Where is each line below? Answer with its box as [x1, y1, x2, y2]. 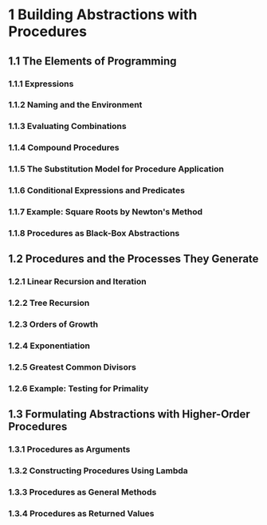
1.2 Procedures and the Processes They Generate [8, 253, 259, 266]
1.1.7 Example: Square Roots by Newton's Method [8, 206, 203, 217]
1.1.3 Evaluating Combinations [8, 121, 127, 132]
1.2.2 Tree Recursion [8, 297, 90, 308]
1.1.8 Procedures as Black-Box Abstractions [8, 227, 180, 238]
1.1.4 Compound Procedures [8, 142, 120, 153]
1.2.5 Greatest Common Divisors [8, 361, 137, 372]
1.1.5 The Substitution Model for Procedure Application [8, 163, 225, 174]
